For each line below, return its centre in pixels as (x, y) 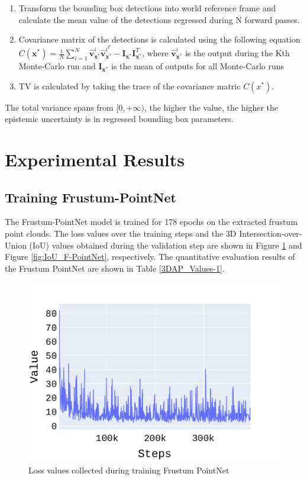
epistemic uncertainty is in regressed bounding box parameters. (119, 119)
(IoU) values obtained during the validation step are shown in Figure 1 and (166, 245)
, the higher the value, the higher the (211, 107)
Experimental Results (95, 160)
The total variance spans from (59, 107)
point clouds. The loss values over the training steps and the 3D (121, 233)
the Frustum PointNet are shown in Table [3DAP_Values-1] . (115, 268)
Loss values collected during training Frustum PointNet (129, 470)
